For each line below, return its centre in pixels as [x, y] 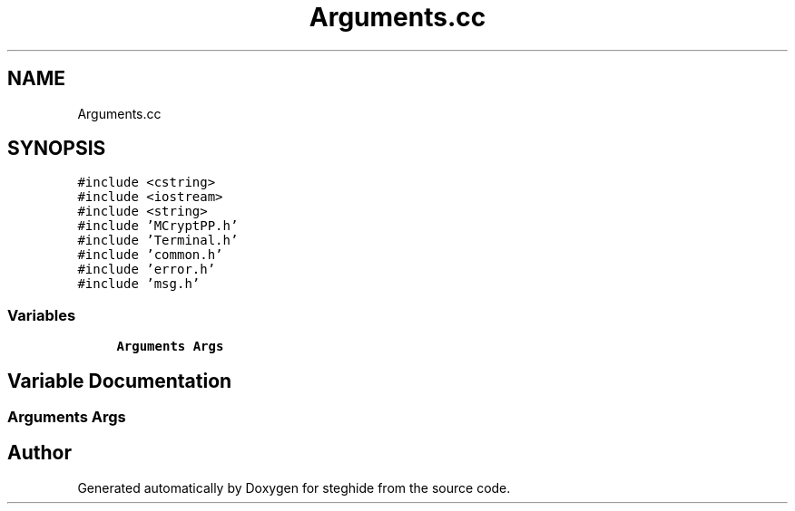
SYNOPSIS [57, 149]
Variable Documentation [120, 381]
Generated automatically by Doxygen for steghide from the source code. [294, 487]
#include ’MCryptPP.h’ [158, 226]
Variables [42, 315]
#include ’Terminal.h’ [158, 241]
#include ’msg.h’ [139, 284]
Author [39, 453]
